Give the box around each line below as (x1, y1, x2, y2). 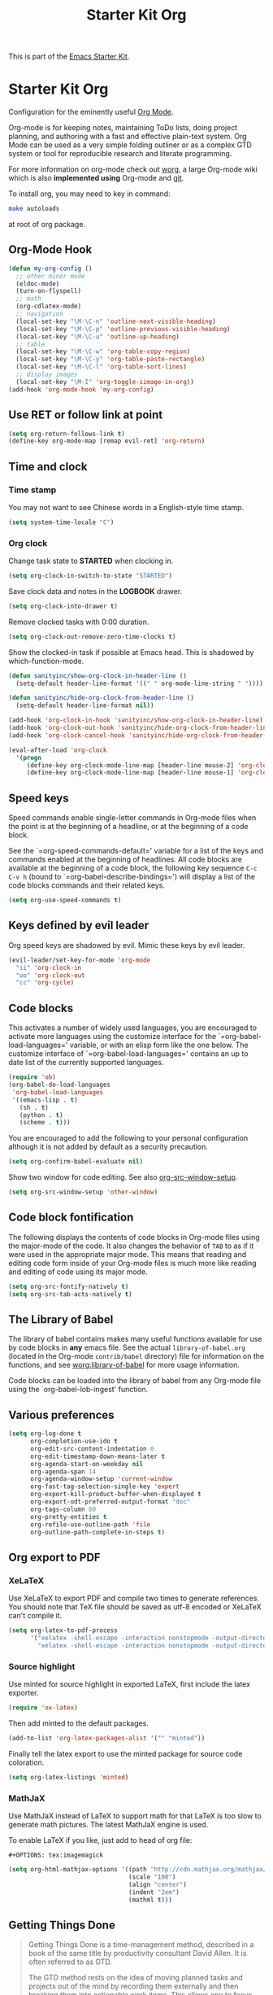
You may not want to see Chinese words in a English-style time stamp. (8, 502, 245, 512)
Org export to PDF (8, 1550, 101, 1564)
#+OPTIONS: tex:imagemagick (8, 1851, 104, 1860)
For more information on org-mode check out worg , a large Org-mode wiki (8, 164, 258, 174)
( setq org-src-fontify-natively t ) (8, 1282, 129, 1290)
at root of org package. (8, 220, 86, 229)
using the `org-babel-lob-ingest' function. (8, 1385, 149, 1395)
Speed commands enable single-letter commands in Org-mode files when (8, 813, 257, 823)
